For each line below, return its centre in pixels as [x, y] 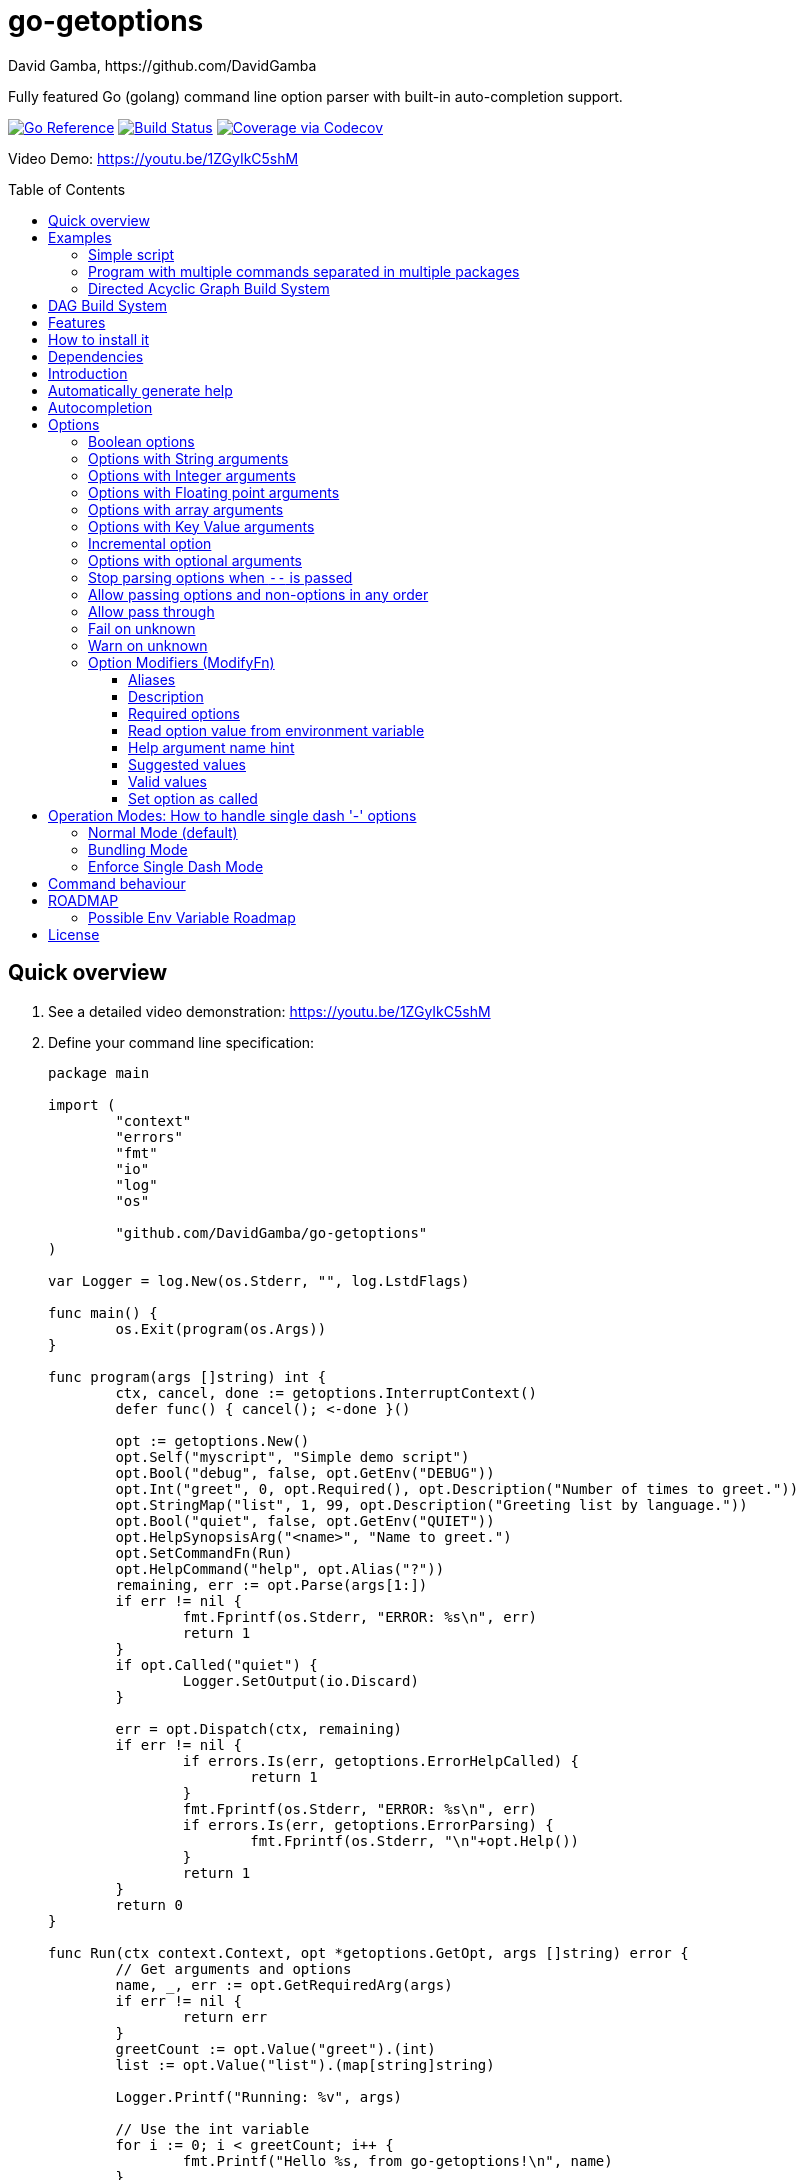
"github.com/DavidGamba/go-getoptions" [271, 1232]
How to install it [98, 339]
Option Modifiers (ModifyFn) [181, 662]
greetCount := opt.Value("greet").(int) [275, 2048]
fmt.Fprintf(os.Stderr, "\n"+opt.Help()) [415, 1840]
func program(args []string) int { [187, 1376]
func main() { [103, 1312]
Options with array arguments [186, 509]
